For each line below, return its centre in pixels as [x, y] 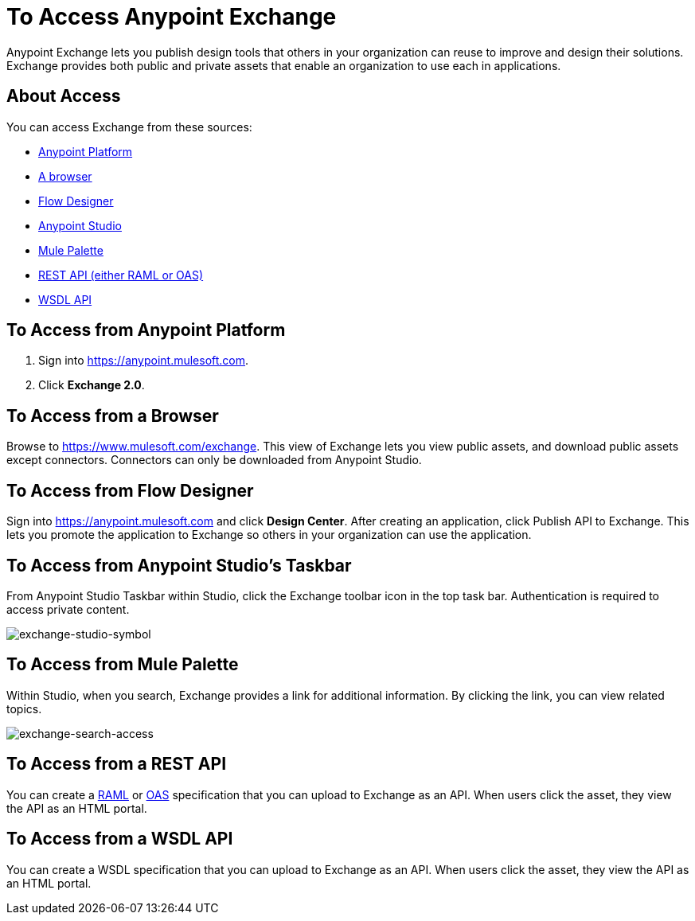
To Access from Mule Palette [123, 665]
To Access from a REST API [117, 764]
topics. [24, 708]
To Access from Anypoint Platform [146, 330]
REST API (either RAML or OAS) [121, 275]
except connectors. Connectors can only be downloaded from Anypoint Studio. [214, 460]
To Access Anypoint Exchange [172, 17]
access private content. [68, 609]
